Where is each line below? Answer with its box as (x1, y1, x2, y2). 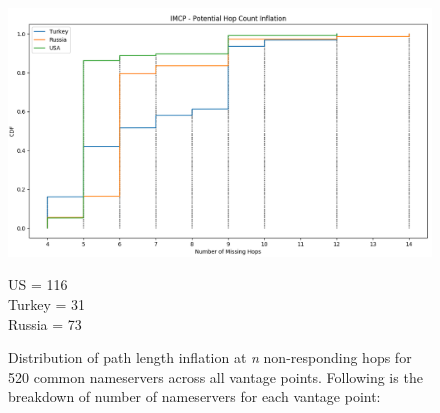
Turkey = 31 (8, 294, 86, 315)
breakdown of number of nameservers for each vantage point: (8, 386, 381, 407)
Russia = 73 (8, 313, 82, 334)
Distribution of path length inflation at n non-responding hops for (8, 347, 412, 368)
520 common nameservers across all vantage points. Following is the (8, 366, 423, 387)
